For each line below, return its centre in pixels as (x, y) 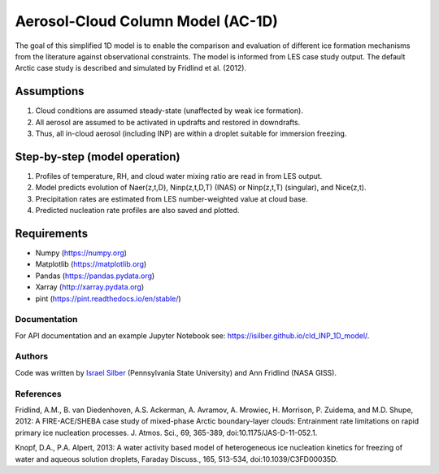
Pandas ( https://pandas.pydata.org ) (95, 276)
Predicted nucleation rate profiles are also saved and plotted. (137, 211)
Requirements (52, 233)
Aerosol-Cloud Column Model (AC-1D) (146, 21)
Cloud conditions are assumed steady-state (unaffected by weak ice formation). (170, 111)
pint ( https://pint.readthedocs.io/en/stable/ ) (109, 298)
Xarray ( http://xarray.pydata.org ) (90, 287)
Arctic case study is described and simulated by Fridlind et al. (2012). (131, 68)
